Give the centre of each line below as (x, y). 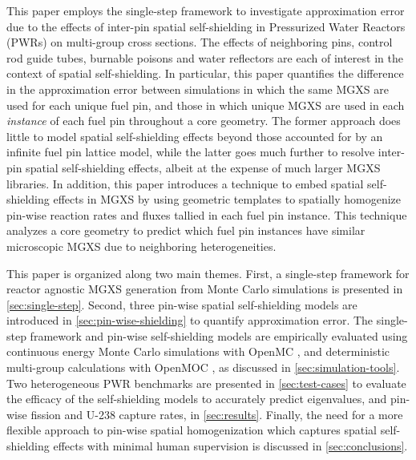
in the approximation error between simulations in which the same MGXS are (198, 89)
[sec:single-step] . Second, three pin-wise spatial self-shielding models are (182, 304)
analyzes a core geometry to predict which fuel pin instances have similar (186, 230)
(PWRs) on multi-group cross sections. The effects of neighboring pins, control (200, 42)
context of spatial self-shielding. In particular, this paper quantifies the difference (205, 73)
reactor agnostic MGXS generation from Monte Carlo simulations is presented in (205, 289)
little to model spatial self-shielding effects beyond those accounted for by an (195, 136)
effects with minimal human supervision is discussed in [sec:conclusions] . (230, 446)
